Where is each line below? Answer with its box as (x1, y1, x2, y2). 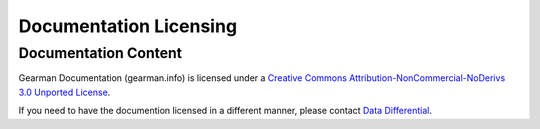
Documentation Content (18, 44, 182, 62)
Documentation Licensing (18, 15, 238, 37)
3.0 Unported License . (18, 86, 111, 98)
